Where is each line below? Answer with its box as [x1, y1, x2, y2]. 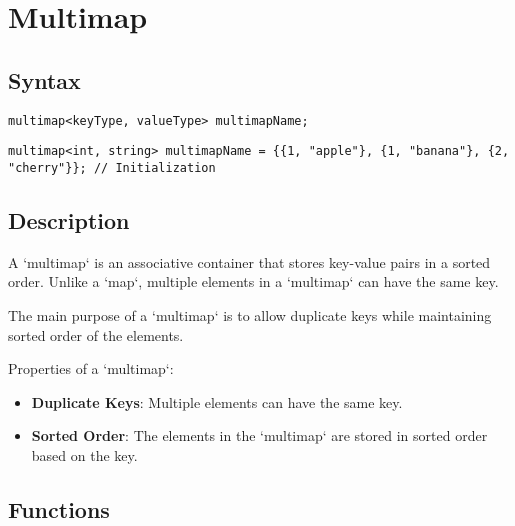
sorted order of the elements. [8, 324, 184, 345]
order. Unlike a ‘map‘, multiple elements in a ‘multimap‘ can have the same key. [8, 271, 499, 292]
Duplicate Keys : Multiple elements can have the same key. [31, 391, 403, 412]
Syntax [8, 64, 81, 95]
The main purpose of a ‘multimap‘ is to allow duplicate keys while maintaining [8, 304, 492, 325]
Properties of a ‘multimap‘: [8, 358, 174, 379]
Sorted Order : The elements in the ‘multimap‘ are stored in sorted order [31, 425, 488, 446]
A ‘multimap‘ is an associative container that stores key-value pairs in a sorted [8, 251, 491, 272]
